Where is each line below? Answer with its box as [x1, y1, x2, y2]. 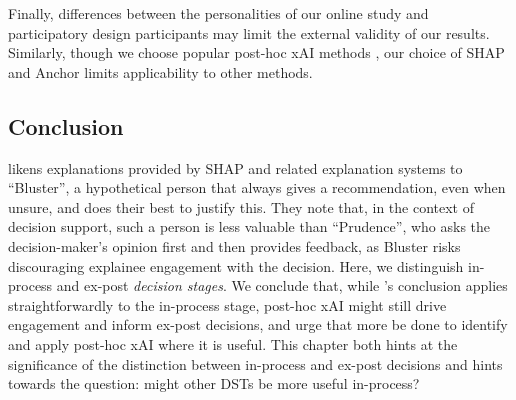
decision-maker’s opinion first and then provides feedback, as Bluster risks [8, 235, 461, 256]
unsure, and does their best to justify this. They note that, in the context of [8, 196, 474, 217]
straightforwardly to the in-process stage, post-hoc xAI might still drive [8, 294, 447, 315]
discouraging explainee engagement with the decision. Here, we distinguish [8, 255, 464, 276]
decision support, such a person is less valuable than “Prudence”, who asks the [8, 216, 491, 237]
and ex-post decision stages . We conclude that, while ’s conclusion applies [56, 275, 508, 296]
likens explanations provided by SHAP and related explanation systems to [8, 157, 463, 178]
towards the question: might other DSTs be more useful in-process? [8, 373, 420, 394]
